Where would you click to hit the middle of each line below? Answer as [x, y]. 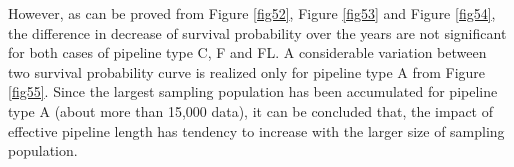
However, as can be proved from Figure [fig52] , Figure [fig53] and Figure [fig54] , [252, 13]
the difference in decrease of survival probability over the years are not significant [257, 32]
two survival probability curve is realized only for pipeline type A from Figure [247, 71]
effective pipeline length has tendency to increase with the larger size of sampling [256, 130]
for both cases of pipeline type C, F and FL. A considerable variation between [247, 52]
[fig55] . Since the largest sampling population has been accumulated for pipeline [253, 91]
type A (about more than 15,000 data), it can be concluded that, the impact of [251, 110]
